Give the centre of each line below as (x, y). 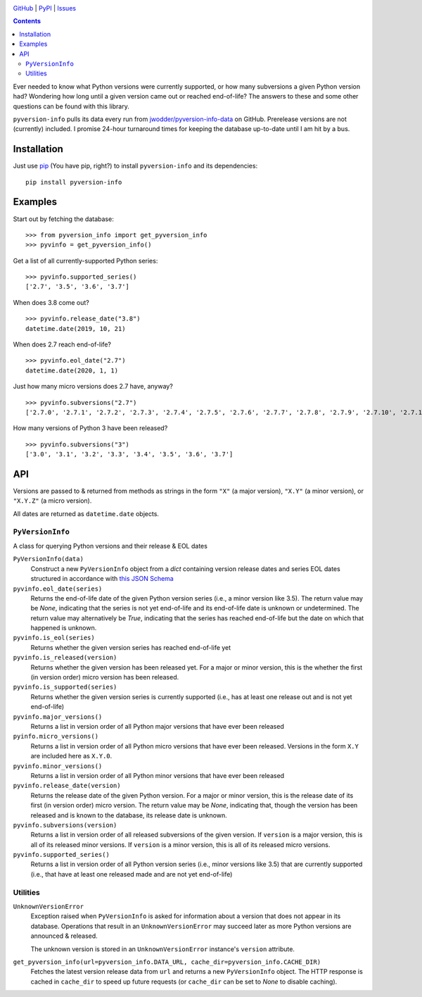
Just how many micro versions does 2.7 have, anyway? (93, 387)
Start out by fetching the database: (63, 219)
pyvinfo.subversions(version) (65, 825)
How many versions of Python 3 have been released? (90, 428)
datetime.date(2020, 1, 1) (72, 370)
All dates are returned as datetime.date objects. (86, 513)
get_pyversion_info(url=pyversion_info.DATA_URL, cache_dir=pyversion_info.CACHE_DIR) (167, 962)
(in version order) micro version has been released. (105, 677)
